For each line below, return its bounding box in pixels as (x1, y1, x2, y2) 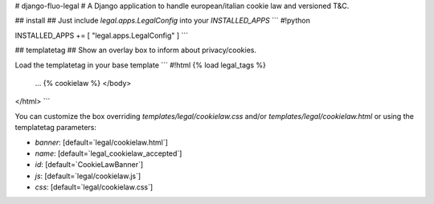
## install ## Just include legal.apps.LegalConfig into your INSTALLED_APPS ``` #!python (14, 16, 311, 26)
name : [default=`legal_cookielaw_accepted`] (35, 149, 182, 158)
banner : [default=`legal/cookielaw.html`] (35, 137, 169, 147)
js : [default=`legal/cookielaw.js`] (35, 171, 141, 181)
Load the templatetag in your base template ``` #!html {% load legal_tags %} (14, 60, 267, 70)
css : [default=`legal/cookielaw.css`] (35, 182, 154, 192)
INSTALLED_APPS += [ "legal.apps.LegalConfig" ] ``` (14, 31, 189, 40)
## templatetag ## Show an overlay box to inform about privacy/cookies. (14, 45, 257, 55)
